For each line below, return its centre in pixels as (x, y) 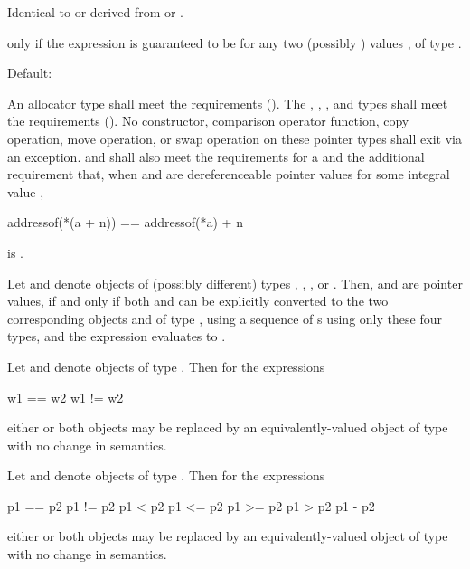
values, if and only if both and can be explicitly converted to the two (198, 301)
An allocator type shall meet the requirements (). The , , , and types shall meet (228, 103)
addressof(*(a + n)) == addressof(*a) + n (125, 222)
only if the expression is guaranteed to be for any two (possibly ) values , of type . (235, 42)
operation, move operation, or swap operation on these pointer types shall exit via (235, 138)
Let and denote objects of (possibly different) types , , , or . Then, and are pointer (235, 283)
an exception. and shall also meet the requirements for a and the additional (216, 156)
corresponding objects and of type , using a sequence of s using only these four (225, 318)
